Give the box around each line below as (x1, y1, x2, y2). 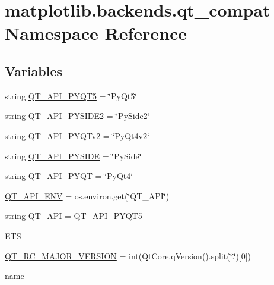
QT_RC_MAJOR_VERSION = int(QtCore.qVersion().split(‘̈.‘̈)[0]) (5, 249, 251, 262)
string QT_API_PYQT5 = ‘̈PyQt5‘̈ (5, 89, 138, 102)
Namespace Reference (5, 21, 187, 45)
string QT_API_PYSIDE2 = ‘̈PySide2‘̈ (5, 109, 150, 122)
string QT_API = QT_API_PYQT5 (5, 209, 142, 222)
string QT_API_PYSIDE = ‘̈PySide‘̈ (5, 149, 142, 162)
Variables (5, 61, 63, 80)
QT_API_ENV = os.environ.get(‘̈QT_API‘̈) (5, 189, 170, 202)
